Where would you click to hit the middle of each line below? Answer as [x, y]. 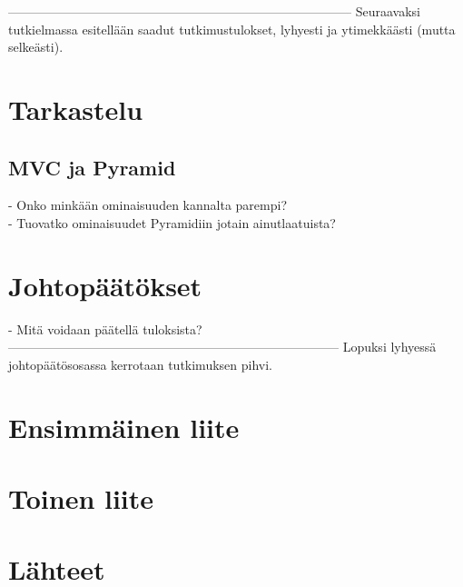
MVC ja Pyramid [92, 167]
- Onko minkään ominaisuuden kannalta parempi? [148, 205]
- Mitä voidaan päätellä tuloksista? [105, 328]
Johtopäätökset [105, 285]
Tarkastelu [76, 109]
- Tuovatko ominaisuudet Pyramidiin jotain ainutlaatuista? [172, 222]
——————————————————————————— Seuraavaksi [214, 11]
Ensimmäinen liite [124, 427]
